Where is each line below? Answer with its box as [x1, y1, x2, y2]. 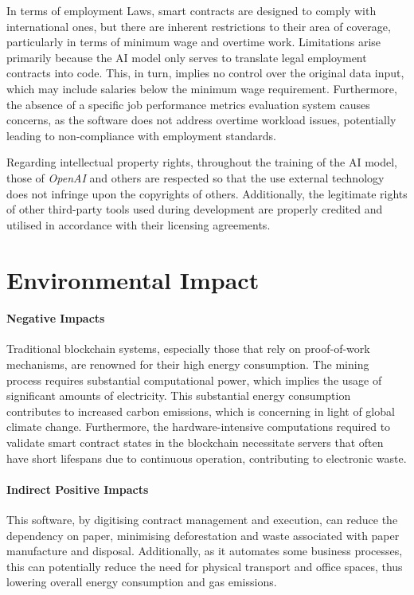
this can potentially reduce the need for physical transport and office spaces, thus [6, 558, 403, 574]
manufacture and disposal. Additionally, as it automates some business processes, [6, 542, 403, 559]
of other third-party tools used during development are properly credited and [6, 201, 383, 217]
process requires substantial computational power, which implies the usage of [6, 371, 382, 388]
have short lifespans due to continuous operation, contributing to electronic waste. [6, 449, 407, 466]
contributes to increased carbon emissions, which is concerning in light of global [6, 402, 395, 419]
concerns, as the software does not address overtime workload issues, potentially [6, 112, 396, 128]
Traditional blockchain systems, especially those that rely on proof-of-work [6, 340, 370, 357]
